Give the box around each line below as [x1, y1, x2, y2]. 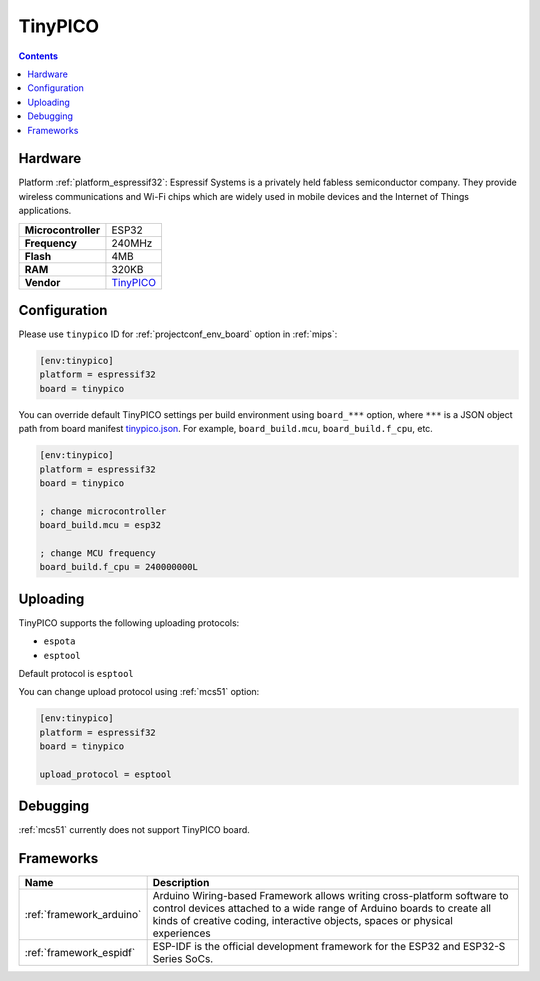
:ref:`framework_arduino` [24, 908, 142, 922]
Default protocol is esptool [18, 668, 134, 680]
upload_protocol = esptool [39, 768, 172, 780]
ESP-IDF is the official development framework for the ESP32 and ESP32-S [152, 940, 506, 954]
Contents [18, 50, 59, 62]
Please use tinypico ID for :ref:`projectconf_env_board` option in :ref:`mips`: [18, 328, 338, 340]
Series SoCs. [152, 952, 214, 966]
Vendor [24, 275, 61, 289]
